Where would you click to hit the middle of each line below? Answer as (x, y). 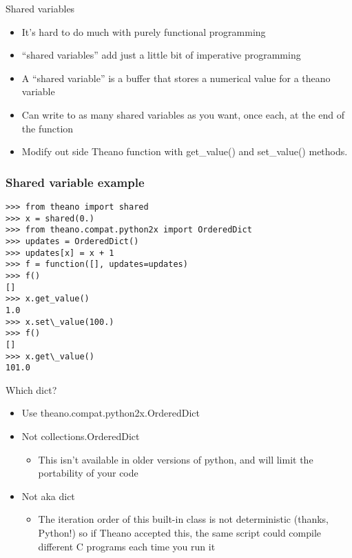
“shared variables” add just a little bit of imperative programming (161, 55)
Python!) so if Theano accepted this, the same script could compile (180, 532)
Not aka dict (48, 496)
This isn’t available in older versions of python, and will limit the (176, 459)
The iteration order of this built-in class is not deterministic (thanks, (184, 519)
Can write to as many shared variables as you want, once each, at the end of (183, 114)
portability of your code (88, 473)
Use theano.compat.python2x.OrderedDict (111, 413)
